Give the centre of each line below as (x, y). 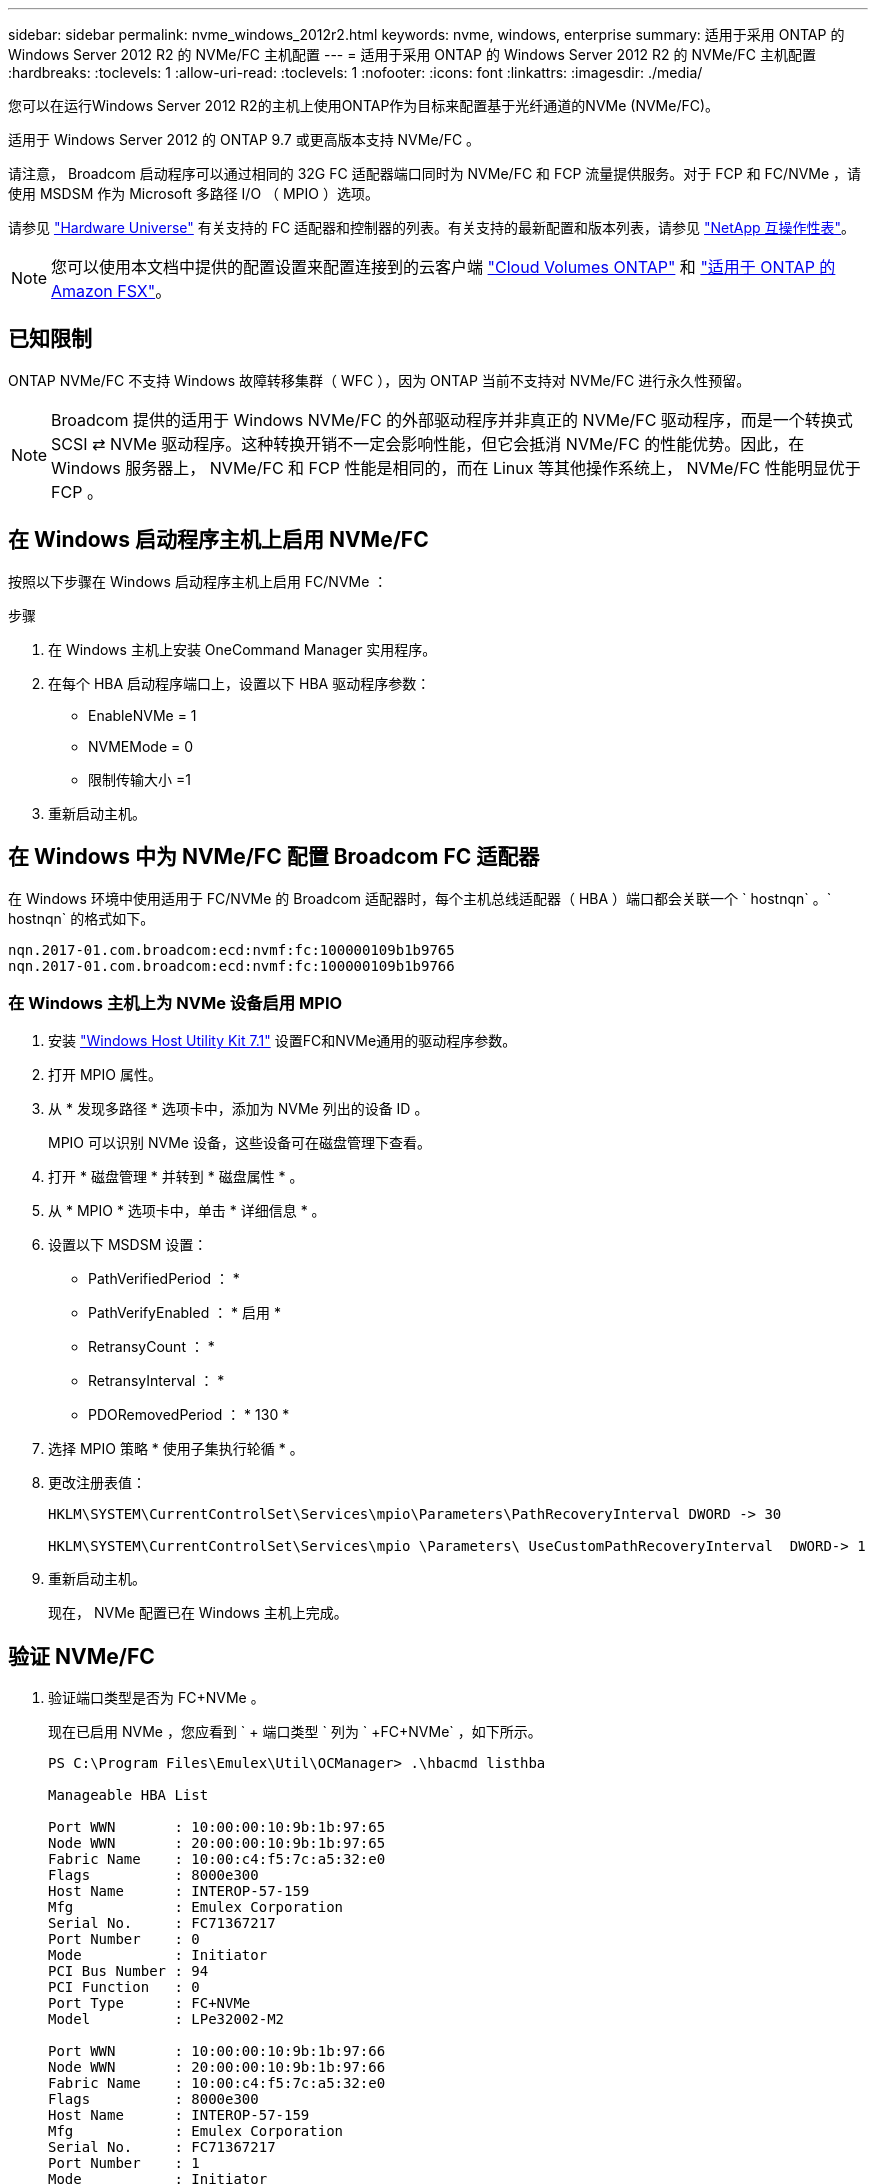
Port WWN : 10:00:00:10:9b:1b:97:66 (217, 2051)
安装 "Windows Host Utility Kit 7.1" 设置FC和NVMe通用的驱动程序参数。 (282, 1041)
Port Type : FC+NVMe (149, 2003)
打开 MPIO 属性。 (105, 1075)
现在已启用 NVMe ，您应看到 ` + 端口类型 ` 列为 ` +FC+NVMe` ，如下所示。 (295, 1732)
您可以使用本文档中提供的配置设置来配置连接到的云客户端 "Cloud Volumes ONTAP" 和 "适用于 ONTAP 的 (443, 267)
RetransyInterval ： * (156, 1381)
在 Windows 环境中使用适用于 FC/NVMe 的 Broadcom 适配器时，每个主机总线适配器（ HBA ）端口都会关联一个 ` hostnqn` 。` (420, 898)
